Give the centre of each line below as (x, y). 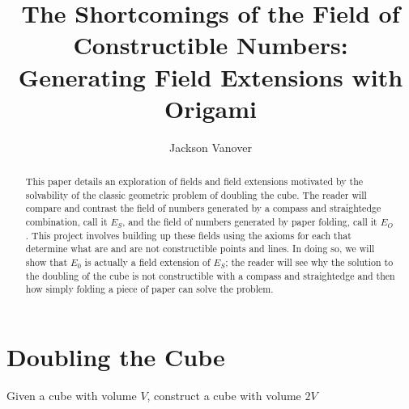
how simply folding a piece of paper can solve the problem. (149, 289)
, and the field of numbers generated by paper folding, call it (250, 222)
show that (47, 262)
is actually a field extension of (147, 262)
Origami (211, 108)
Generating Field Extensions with (211, 76)
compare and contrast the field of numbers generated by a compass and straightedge (203, 208)
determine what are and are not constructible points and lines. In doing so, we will (200, 249)
